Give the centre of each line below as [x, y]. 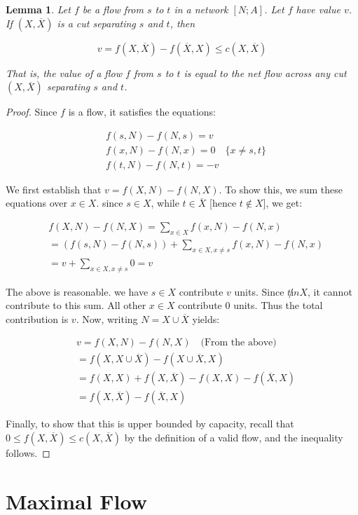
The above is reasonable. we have [77, 291]
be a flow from [113, 9]
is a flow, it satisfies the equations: [142, 112]
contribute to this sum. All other [76, 305]
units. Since [259, 291]
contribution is [37, 318]
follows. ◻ [28, 453]
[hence [223, 203]
